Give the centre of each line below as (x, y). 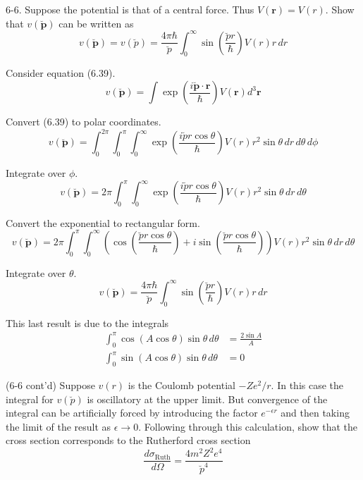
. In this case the (307, 384)
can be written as (96, 23)
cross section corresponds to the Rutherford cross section (128, 440)
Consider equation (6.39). (61, 73)
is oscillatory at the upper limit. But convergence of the (207, 399)
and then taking (315, 413)
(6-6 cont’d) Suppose (50, 384)
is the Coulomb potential (181, 384)
